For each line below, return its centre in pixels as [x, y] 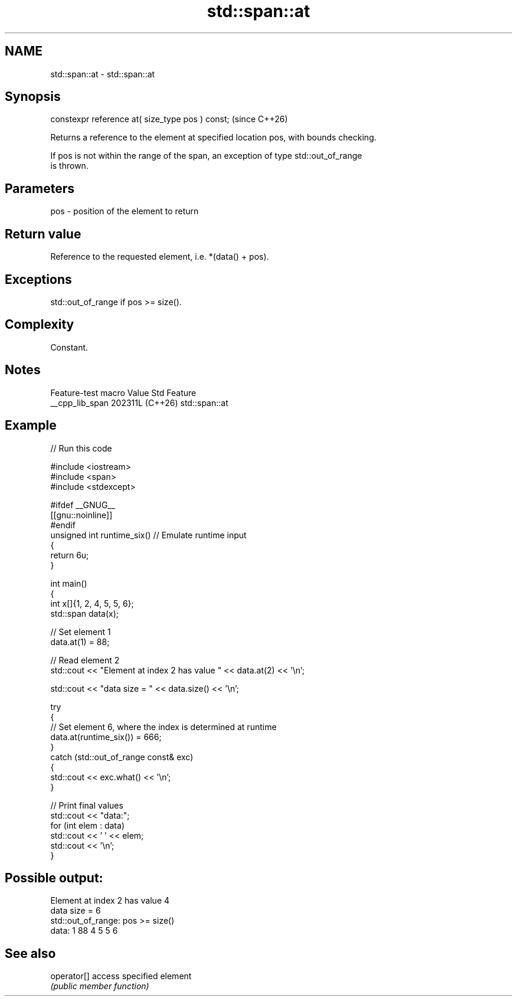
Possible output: [54, 878]
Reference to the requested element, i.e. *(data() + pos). [160, 257]
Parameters [40, 188]
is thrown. [69, 166]
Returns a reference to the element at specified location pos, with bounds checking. [213, 138]
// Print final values [87, 805]
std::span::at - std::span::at [103, 74]
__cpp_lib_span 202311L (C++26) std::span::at [139, 403]
